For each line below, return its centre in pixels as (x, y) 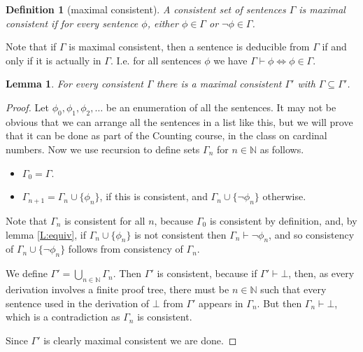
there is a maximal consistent (219, 84)
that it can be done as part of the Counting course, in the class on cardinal (166, 135)
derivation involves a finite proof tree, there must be (118, 289)
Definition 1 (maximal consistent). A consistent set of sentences (146, 9)
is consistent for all (105, 220)
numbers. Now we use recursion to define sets (103, 149)
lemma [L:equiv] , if (46, 234)
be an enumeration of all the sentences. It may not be (221, 107)
